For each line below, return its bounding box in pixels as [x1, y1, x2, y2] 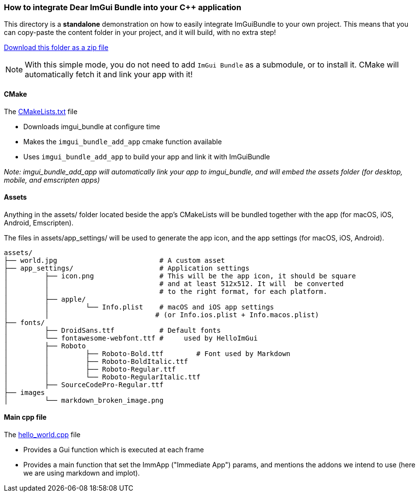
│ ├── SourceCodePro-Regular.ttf [4, 380, 164, 389]
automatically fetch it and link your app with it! [25, 69, 193, 80]
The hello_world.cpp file [4, 430, 81, 439]
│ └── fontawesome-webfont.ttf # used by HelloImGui [4, 334, 258, 342]
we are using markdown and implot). [23, 469, 140, 478]
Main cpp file [4, 413, 47, 422]
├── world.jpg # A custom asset [4, 256, 225, 264]
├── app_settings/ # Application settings [4, 264, 250, 272]
